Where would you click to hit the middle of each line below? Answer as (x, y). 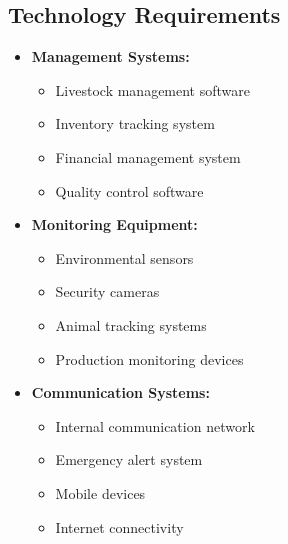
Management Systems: (110, 56)
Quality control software (129, 190)
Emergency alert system (129, 459)
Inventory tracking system (135, 123)
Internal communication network (155, 425)
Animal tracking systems (131, 324)
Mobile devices (100, 492)
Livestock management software (152, 89)
